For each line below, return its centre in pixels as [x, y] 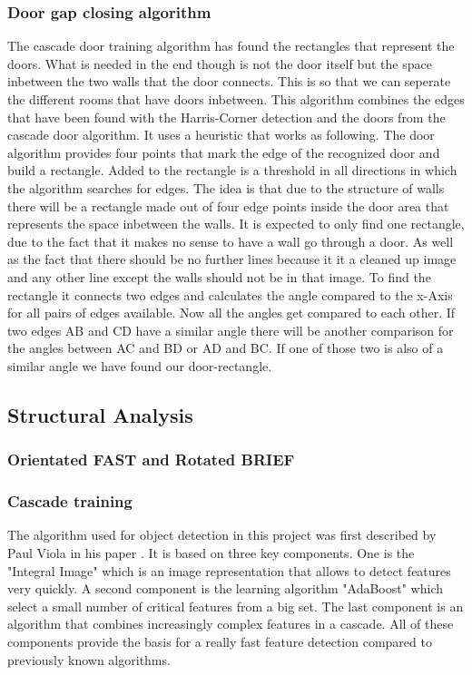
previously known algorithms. [89, 659]
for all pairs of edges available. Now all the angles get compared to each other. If [231, 313]
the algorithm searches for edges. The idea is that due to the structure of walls [226, 187]
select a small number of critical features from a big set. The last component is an [236, 606]
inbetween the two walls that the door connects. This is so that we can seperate [229, 81]
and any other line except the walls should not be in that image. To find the [219, 276]
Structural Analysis [100, 414]
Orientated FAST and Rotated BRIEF [151, 460]
